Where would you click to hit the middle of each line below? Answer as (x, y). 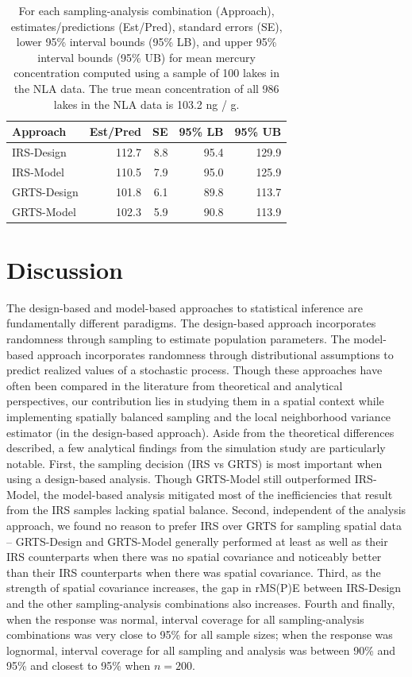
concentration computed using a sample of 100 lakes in (146, 73)
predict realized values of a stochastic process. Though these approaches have (194, 370)
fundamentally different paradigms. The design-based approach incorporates (191, 323)
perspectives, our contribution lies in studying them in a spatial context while (195, 401)
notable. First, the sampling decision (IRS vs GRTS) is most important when (194, 463)
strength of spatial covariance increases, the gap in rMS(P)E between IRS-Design (204, 588)
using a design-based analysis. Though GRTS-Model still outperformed (179, 479)
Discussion (65, 269)
